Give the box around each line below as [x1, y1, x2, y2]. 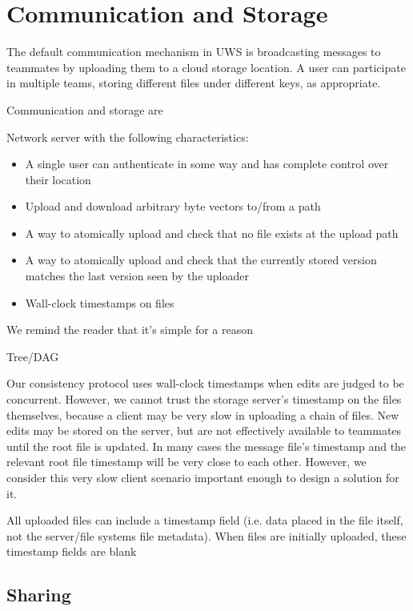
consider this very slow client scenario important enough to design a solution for [6, 469, 399, 485]
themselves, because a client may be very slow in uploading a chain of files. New [6, 406, 399, 423]
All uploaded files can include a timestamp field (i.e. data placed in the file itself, [6, 512, 403, 529]
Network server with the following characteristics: [6, 128, 249, 145]
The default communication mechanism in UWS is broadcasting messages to [6, 43, 381, 60]
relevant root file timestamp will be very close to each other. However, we [6, 453, 367, 470]
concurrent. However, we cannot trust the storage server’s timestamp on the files [6, 391, 402, 408]
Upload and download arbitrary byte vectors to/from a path [25, 198, 321, 215]
